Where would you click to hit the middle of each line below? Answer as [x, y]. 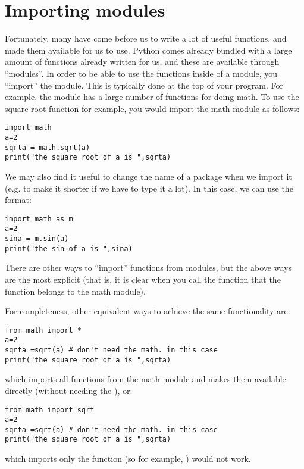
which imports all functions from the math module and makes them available [145, 379]
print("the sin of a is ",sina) [69, 248]
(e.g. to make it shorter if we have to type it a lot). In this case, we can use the [149, 188]
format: [18, 200]
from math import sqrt [50, 410]
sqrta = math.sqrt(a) [48, 147]
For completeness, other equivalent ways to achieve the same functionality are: [148, 311]
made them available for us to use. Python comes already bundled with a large [148, 50]
